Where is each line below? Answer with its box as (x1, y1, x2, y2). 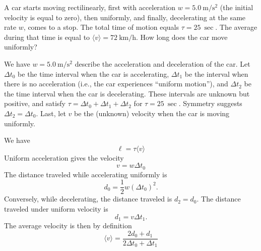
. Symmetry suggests (178, 98, 242, 109)
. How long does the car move (136, 31, 228, 42)
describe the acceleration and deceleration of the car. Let (75, 58, 250, 69)
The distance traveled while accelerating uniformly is (4, 169, 167, 179)
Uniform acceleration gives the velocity (4, 152, 124, 163)
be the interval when (184, 68, 248, 79)
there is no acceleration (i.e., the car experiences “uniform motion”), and (4, 78, 228, 89)
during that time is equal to (4, 31, 90, 42)
